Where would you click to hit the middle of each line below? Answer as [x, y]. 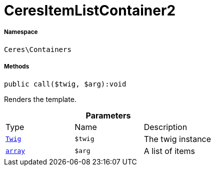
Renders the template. [40, 99]
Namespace [21, 32]
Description [165, 127]
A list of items [169, 151]
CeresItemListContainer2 [90, 10]
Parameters [108, 115]
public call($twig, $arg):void [65, 84]
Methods [17, 67]
